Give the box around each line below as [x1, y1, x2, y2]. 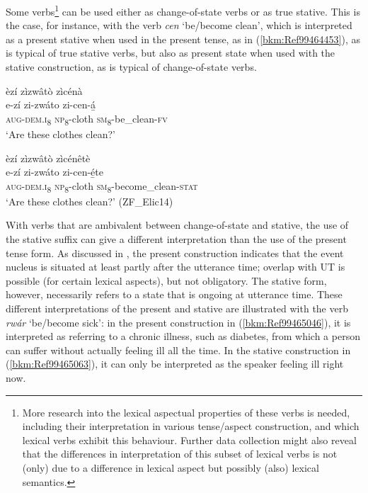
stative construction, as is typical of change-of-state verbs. [6, 59, 257, 74]
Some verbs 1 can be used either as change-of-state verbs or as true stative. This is [6, 2, 360, 18]
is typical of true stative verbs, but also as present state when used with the [6, 45, 335, 60]
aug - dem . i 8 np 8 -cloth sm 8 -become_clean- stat [6, 178, 198, 195]
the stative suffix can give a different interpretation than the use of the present [6, 232, 347, 246]
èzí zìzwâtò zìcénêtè [6, 150, 91, 165]
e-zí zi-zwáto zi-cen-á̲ [6, 97, 96, 112]
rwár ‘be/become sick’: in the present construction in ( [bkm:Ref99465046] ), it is [6, 314, 351, 329]
